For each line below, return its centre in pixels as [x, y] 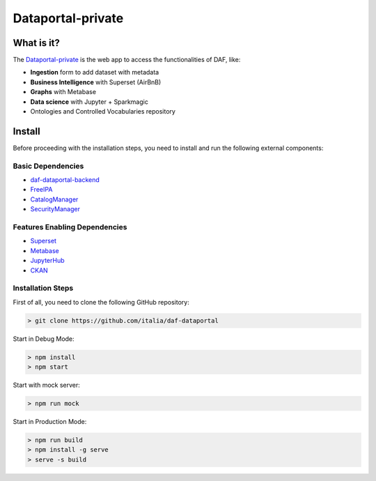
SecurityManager [55, 209]
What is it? [37, 43]
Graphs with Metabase [63, 92]
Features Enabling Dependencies [70, 227]
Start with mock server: [46, 385]
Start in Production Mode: [50, 421]
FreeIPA [41, 190]
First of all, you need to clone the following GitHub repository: [101, 302]
